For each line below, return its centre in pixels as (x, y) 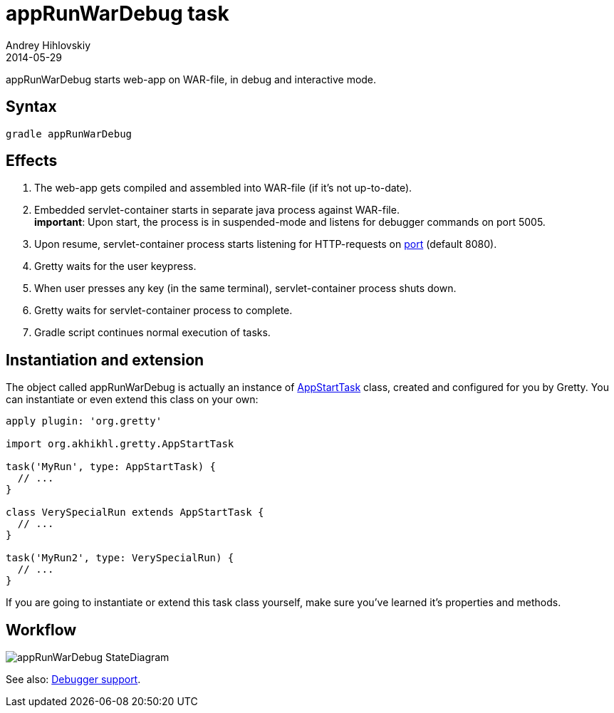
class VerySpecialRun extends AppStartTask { (135, 512)
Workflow (41, 630)
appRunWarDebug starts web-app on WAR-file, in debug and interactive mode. (191, 79)
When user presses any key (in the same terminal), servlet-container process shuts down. (245, 288)
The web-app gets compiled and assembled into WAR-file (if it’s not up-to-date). (223, 188)
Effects (32, 161)
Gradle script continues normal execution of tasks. (152, 333)
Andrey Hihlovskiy (48, 45)
